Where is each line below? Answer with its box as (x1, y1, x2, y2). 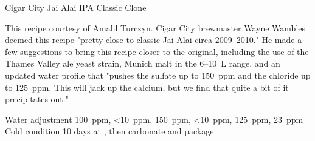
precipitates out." (5, 93, 69, 105)
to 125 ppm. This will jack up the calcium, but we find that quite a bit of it (5, 80, 289, 93)
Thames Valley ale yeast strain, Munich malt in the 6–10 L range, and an (5, 57, 280, 70)
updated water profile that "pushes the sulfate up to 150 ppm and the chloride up (5, 68, 311, 81)
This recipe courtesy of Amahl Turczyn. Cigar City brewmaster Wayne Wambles (5, 21, 306, 34)
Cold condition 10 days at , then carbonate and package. (5, 125, 216, 137)
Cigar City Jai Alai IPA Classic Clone (5, 1, 147, 13)
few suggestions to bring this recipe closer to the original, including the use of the (5, 45, 309, 57)
